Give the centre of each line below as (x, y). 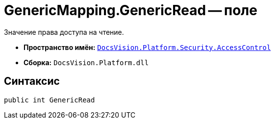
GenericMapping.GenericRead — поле (131, 10)
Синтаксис (32, 81)
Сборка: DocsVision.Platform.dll (86, 62)
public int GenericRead (50, 100)
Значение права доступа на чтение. (64, 32)
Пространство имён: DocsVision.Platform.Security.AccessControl (147, 47)
